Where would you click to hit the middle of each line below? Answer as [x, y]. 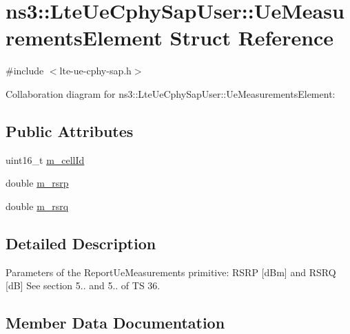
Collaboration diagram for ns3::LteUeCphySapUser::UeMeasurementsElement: [171, 93]
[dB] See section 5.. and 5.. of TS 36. [83, 285]
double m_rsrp [37, 183]
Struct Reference [252, 38]
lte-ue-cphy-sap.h [95, 71]
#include [25, 71]
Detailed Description [81, 243]
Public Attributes [70, 131]
